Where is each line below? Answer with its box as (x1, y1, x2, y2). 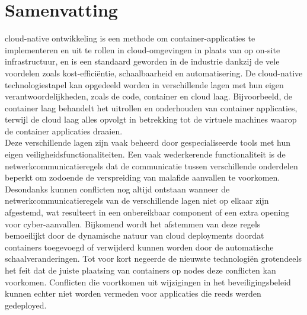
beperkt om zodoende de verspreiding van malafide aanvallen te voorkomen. (5, 171, 280, 184)
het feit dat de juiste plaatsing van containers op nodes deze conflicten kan (5, 264, 276, 276)
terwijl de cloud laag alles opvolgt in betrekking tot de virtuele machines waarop (5, 113, 297, 126)
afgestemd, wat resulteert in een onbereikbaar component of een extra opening (5, 206, 290, 218)
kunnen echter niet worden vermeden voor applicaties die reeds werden (5, 287, 261, 300)
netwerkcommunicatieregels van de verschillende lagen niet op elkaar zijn (5, 194, 269, 207)
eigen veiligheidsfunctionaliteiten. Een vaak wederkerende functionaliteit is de (5, 148, 286, 160)
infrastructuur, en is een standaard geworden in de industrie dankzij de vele (5, 55, 280, 67)
